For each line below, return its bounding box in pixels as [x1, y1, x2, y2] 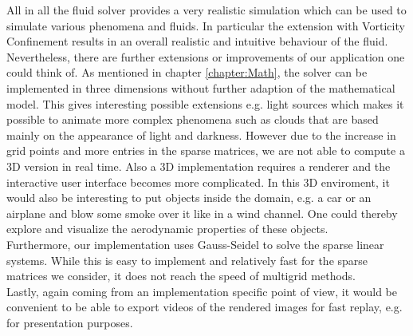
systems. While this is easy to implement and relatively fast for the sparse [6, 251, 368, 268]
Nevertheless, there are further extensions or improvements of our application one [6, 48, 405, 65]
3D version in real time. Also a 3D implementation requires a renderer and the [6, 157, 391, 174]
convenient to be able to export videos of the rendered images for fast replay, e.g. [6, 298, 403, 315]
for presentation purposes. [6, 314, 133, 330]
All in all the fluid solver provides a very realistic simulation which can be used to [6, 2, 407, 18]
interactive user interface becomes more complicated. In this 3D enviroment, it [6, 173, 390, 190]
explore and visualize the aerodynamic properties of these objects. [6, 220, 328, 237]
